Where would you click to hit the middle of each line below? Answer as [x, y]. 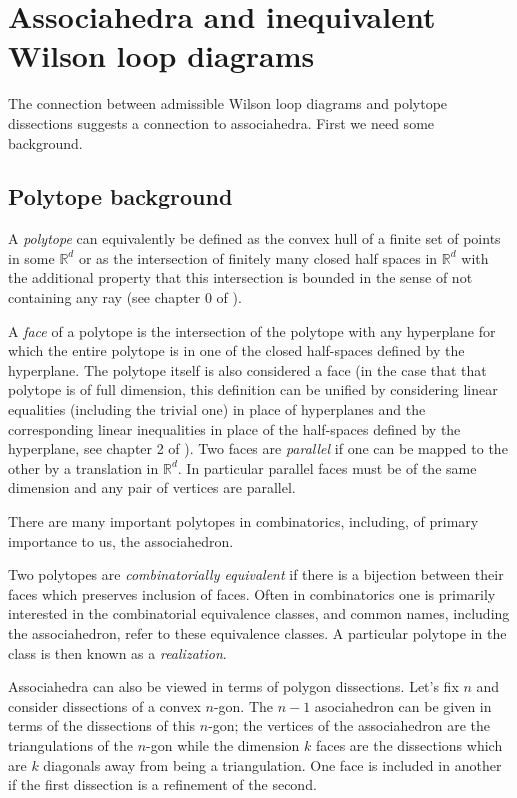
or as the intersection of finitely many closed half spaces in [258, 257]
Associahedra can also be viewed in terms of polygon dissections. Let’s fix [233, 686]
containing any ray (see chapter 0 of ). [125, 297]
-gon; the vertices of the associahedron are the [349, 725]
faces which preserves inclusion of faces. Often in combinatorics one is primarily [252, 593]
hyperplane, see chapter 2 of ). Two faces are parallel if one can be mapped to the [258, 448]
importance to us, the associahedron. [121, 540]
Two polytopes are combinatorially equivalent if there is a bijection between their [256, 574]
